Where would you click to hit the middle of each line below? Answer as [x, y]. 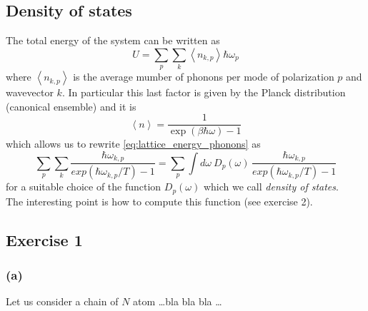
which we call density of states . [271, 187]
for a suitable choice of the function [84, 187]
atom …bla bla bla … [178, 301]
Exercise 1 [44, 239]
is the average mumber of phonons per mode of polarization [204, 77]
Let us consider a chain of [62, 301]
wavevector [30, 92]
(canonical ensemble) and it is [71, 106]
